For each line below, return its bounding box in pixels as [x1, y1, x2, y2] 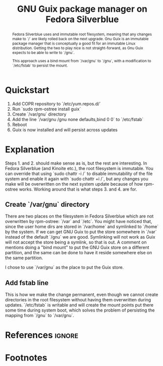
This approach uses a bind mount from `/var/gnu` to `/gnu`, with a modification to [12, 58, 151, 63]
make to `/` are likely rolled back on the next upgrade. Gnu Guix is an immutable [12, 36, 149, 41]
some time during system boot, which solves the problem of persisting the [5, 307, 155, 313]
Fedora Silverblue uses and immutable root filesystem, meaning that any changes [12, 31, 152, 37]
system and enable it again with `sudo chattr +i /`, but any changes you [5, 175, 148, 182]
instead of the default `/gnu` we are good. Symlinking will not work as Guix [5, 234, 156, 240]
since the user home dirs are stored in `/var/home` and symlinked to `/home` [5, 224, 159, 230]
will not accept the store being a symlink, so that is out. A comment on [5, 239, 147, 245]
